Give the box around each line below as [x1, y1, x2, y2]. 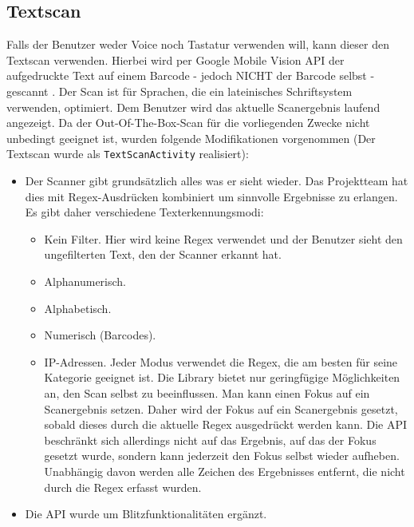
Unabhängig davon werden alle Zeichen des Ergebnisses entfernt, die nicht [44, 462, 405, 479]
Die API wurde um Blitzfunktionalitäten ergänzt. [25, 505, 267, 522]
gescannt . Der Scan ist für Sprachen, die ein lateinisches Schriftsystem [6, 82, 353, 99]
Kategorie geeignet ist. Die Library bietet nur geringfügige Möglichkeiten [44, 369, 400, 386]
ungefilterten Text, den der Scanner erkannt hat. [44, 246, 282, 263]
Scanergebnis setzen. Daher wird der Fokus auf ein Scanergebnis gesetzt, [44, 400, 398, 417]
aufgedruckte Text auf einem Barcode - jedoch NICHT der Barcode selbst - [6, 67, 375, 84]
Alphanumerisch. [44, 272, 127, 289]
